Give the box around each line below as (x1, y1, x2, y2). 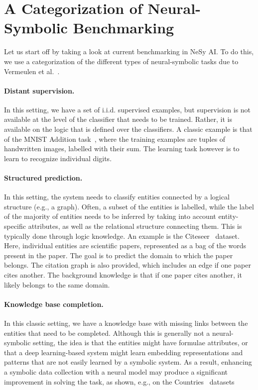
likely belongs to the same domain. (4, 279, 110, 290)
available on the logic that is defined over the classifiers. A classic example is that (4, 124, 253, 134)
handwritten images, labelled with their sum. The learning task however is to (4, 143, 240, 154)
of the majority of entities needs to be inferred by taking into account (4, 211, 216, 221)
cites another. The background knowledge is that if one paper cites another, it (4, 270, 242, 280)
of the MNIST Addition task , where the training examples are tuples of (4, 133, 226, 144)
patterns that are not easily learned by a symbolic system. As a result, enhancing (4, 357, 252, 367)
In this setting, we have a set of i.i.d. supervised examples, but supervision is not (4, 104, 251, 114)
